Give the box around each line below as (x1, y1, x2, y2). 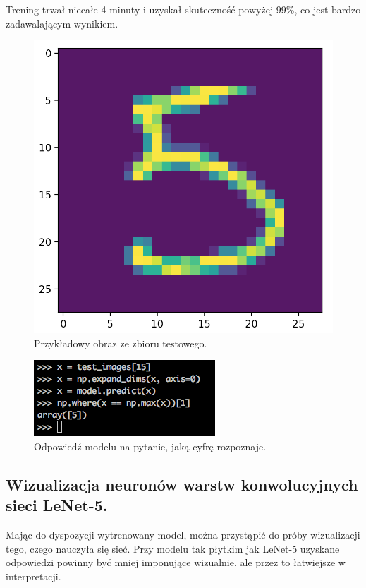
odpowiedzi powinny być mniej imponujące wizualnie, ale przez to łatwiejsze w (6, 555, 346, 570)
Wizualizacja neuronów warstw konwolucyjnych (6, 473, 358, 495)
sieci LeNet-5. (6, 494, 108, 516)
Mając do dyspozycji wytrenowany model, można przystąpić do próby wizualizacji (6, 527, 360, 542)
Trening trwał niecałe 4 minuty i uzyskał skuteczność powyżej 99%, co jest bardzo (6, 2, 361, 16)
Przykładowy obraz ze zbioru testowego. (34, 335, 207, 350)
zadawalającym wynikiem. (6, 16, 118, 30)
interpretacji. (6, 568, 61, 583)
